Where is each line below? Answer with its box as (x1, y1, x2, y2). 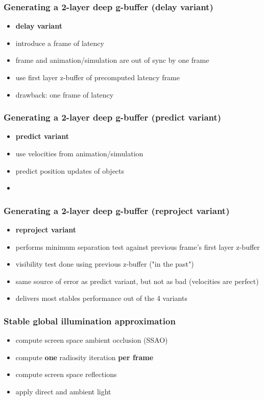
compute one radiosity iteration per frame (15, 351, 154, 362)
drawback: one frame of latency (15, 89, 114, 100)
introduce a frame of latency (15, 37, 104, 48)
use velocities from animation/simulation (15, 148, 143, 158)
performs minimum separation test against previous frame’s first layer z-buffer (15, 241, 260, 252)
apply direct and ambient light (15, 386, 111, 396)
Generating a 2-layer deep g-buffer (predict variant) (4, 111, 222, 124)
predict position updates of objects (15, 165, 125, 176)
